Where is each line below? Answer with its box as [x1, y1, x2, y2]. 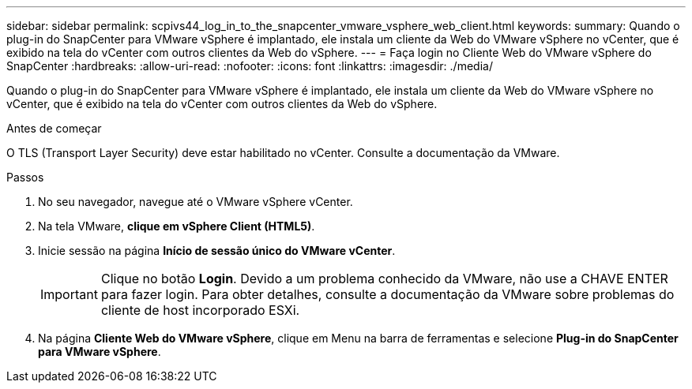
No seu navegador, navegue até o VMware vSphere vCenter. [38, 195, 353, 208]
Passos [6, 170, 44, 184]
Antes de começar [6, 122, 102, 135]
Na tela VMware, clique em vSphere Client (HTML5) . [38, 219, 315, 233]
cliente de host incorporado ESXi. [100, 302, 300, 318]
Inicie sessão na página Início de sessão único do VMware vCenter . [38, 244, 396, 257]
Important [40, 286, 98, 302]
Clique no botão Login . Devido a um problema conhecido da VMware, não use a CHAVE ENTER [100, 271, 668, 286]
